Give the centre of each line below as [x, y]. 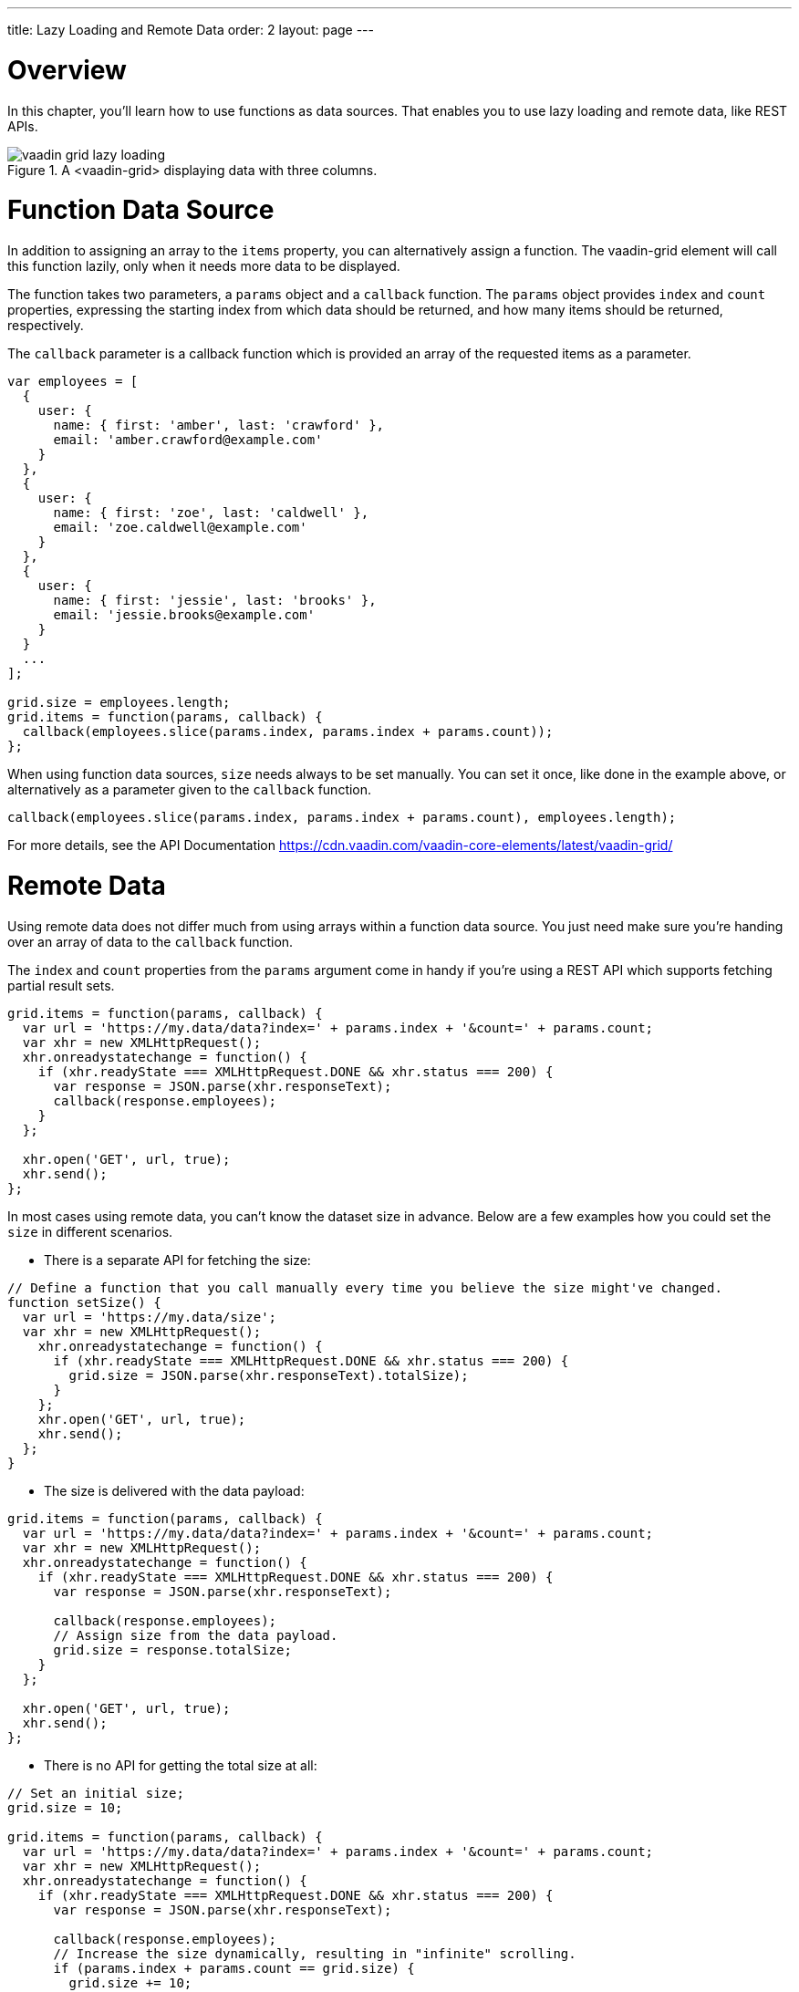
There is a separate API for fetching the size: [177, 1260]
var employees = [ [73, 381]
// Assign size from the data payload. [196, 1635]
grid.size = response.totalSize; [172, 1650]
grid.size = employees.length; [119, 702]
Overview [67, 70]
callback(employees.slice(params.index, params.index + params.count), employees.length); [342, 817]
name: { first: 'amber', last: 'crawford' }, [219, 425]
